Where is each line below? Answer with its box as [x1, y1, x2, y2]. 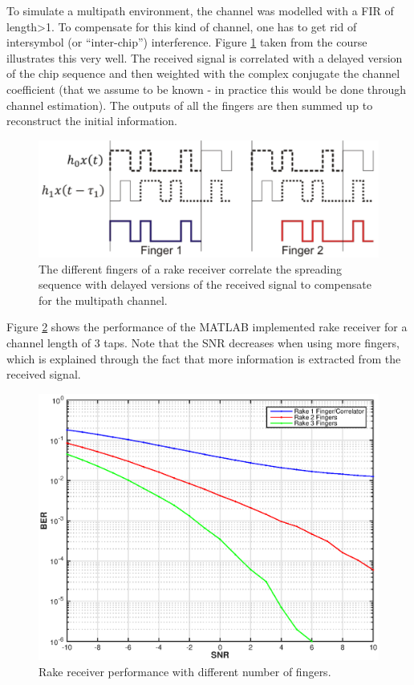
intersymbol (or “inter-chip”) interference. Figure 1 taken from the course [6, 34, 367, 51]
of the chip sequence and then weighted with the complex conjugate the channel [6, 65, 400, 82]
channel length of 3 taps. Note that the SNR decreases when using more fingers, [6, 334, 400, 351]
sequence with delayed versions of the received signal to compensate [39, 276, 371, 293]
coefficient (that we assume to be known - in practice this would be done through [6, 80, 407, 97]
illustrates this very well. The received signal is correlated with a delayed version [6, 49, 403, 66]
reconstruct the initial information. [6, 112, 177, 129]
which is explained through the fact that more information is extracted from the [6, 350, 401, 367]
